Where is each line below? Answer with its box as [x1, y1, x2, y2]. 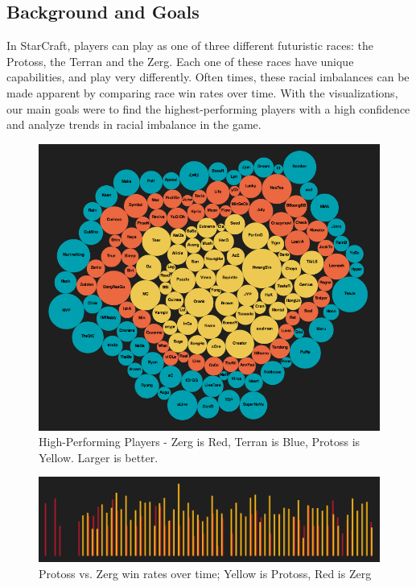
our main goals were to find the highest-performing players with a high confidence [6, 100, 410, 117]
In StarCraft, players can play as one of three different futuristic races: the [6, 37, 373, 54]
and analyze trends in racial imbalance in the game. [6, 116, 262, 133]
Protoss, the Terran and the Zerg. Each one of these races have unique [6, 52, 354, 69]
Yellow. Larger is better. [39, 449, 159, 465]
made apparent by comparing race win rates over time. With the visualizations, [6, 84, 398, 101]
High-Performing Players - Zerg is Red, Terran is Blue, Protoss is [39, 433, 360, 450]
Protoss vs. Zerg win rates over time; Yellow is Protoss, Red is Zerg [39, 564, 372, 581]
